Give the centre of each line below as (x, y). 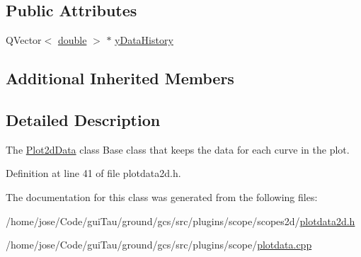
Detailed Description (83, 119)
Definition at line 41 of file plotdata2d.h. (93, 173)
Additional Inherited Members (120, 78)
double (72, 40)
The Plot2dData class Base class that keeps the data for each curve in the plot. (178, 149)
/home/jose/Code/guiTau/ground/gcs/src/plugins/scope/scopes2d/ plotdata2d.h (180, 221)
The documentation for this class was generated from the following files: (162, 196)
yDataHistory (144, 40)
